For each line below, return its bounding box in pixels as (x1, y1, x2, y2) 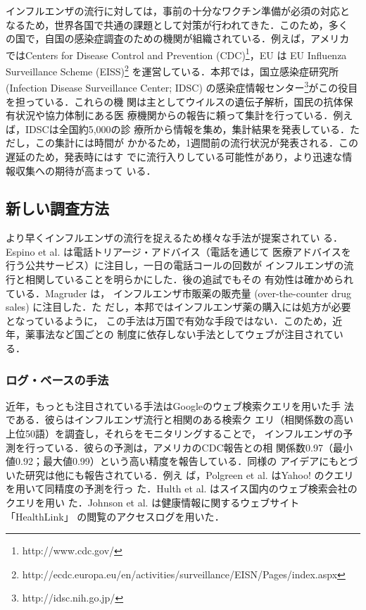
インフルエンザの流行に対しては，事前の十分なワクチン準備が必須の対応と (6, 4, 350, 18)
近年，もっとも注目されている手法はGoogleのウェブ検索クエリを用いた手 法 (6, 398, 354, 413)
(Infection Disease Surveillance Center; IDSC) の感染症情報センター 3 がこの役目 (6, 78, 358, 94)
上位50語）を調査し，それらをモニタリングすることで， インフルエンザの (6, 426, 343, 441)
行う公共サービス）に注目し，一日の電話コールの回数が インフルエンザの (6, 258, 344, 273)
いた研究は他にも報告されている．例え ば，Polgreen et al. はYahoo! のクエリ (6, 467, 354, 482)
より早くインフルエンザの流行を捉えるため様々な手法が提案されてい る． (6, 230, 343, 245)
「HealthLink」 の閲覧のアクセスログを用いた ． (6, 509, 225, 523)
